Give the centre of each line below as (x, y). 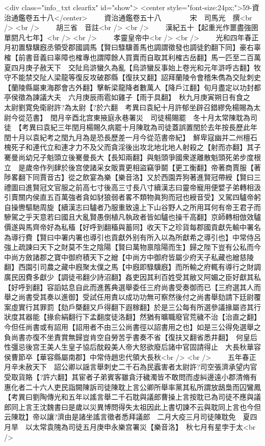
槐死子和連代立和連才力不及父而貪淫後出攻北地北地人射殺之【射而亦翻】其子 (132, 147)
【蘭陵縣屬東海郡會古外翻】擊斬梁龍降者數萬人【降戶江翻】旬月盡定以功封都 (132, 87)
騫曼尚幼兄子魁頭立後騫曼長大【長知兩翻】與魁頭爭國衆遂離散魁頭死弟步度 (129, 157)
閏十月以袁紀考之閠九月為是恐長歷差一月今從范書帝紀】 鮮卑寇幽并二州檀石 (131, 137)
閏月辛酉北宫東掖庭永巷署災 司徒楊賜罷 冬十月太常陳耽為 (150, 117)
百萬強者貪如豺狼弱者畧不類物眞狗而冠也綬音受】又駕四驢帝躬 (157, 197)
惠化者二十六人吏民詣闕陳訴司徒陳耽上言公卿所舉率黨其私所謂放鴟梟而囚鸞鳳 (132, 387)
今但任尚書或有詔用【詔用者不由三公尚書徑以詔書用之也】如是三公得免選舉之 (132, 327)
